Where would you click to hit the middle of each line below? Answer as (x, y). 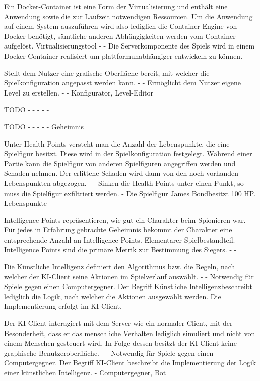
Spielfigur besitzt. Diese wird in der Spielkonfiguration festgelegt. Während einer (128, 153)
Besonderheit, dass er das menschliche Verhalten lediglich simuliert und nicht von (130, 333)
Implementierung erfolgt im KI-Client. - (66, 306)
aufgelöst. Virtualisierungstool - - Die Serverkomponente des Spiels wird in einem (129, 46)
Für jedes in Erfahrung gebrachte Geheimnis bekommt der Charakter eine (118, 230)
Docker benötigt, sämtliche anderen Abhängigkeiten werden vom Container (120, 36)
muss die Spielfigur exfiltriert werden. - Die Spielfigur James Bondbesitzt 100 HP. (130, 193)
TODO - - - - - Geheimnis (44, 126)
